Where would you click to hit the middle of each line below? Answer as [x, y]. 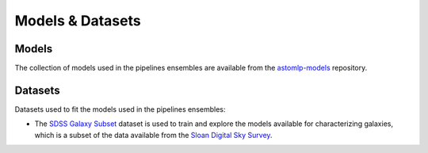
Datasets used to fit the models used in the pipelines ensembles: [120, 109]
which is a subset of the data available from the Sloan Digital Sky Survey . [153, 135]
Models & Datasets [78, 21]
